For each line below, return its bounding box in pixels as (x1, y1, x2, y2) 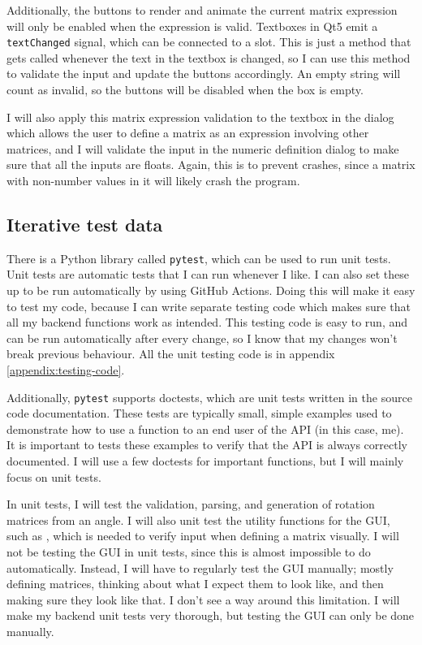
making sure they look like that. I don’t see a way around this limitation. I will (6, 591, 400, 608)
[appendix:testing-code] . (6, 361, 125, 379)
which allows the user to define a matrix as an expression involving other (6, 124, 369, 141)
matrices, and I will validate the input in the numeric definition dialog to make (6, 140, 399, 157)
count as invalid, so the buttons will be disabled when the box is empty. (6, 81, 364, 98)
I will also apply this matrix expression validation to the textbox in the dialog (6, 108, 394, 125)
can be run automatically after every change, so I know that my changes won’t (6, 329, 398, 346)
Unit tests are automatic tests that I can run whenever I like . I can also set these (6, 266, 410, 283)
